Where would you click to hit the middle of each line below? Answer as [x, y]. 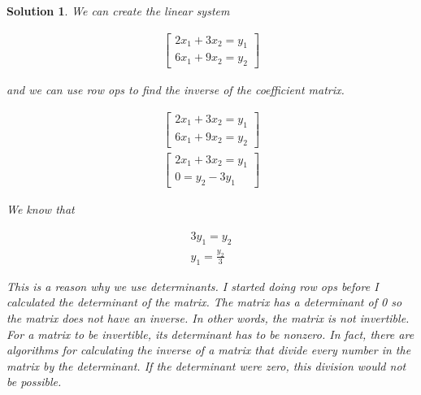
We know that [41, 209]
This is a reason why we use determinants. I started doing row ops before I [193, 286]
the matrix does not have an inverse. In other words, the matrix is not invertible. [208, 317]
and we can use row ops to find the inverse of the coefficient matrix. [176, 90]
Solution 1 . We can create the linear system [118, 11]
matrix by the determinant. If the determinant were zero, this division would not [206, 365]
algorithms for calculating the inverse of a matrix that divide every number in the [209, 350]
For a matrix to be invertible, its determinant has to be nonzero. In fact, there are [210, 334]
